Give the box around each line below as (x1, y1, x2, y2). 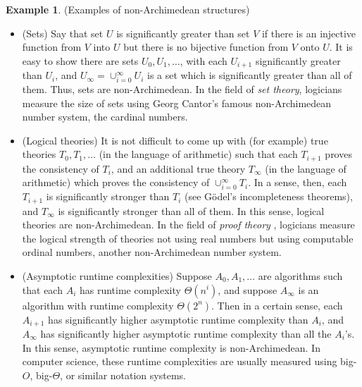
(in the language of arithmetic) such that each (99, 147, 298, 161)
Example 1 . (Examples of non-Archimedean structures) (6, 2, 250, 16)
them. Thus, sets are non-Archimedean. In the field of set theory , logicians (22, 81, 342, 96)
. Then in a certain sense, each (211, 297, 343, 312)
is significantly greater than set (116, 25, 250, 40)
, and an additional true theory (111, 161, 246, 176)
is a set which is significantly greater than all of (147, 68, 352, 82)
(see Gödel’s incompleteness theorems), (185, 189, 353, 204)
